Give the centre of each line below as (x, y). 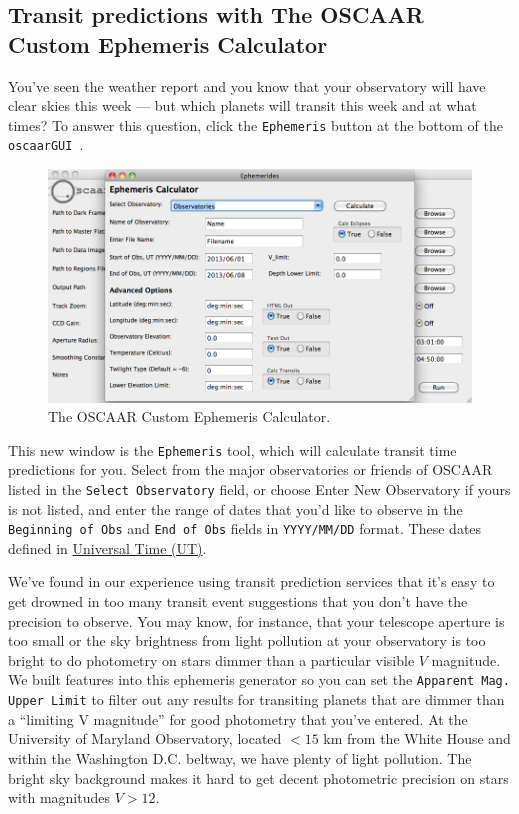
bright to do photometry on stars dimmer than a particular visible (211, 659)
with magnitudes (59, 797)
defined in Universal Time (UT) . (107, 547)
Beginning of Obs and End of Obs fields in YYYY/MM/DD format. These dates (245, 528)
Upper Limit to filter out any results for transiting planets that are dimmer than (256, 699)
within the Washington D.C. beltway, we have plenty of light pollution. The (240, 757)
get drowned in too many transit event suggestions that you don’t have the (238, 601)
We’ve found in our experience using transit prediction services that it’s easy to (251, 581)
